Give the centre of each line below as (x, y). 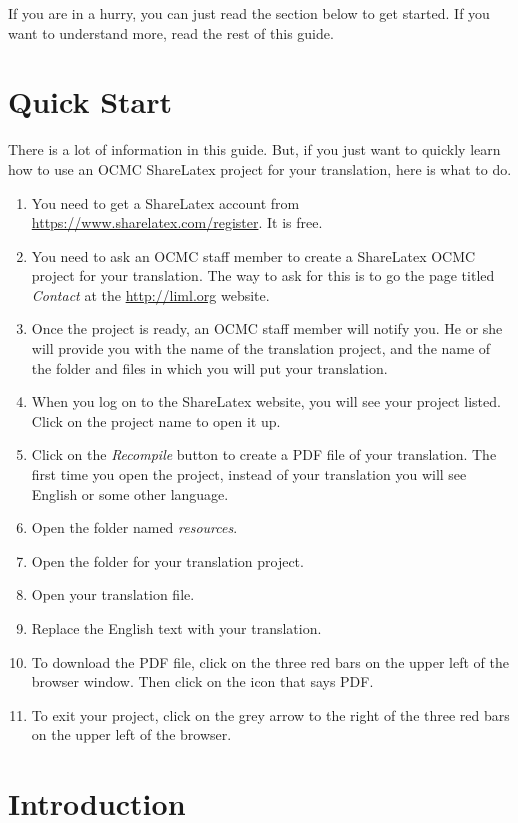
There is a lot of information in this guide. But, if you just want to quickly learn (254, 149)
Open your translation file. (113, 594)
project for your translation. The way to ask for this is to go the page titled (263, 275)
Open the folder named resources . (134, 527)
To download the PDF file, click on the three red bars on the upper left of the (270, 661)
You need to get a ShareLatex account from (165, 202)
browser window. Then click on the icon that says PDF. (202, 681)
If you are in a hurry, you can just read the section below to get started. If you (249, 13)
